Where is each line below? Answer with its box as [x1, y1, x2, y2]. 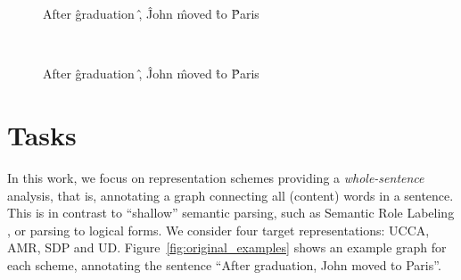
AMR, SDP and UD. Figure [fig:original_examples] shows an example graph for [7, 238, 447, 257]
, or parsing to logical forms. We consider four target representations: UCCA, [7, 220, 430, 239]
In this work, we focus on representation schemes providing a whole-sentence [7, 168, 424, 186]
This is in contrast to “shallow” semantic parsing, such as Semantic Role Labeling [7, 203, 455, 222]
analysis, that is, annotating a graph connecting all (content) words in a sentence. [7, 185, 454, 204]
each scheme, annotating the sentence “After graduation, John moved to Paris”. [7, 255, 441, 274]
